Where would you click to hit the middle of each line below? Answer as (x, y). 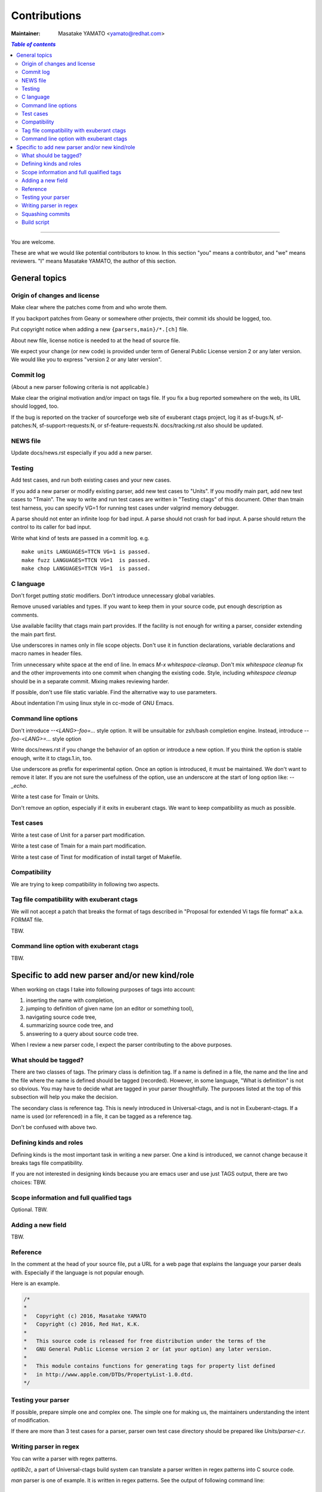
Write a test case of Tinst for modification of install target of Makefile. (96, 857)
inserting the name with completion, (70, 1000)
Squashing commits (46, 214)
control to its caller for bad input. (51, 527)
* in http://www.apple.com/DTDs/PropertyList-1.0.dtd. (109, 1374)
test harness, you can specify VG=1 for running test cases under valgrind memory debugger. (125, 508)
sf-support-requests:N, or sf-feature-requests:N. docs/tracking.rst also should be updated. (151, 426)
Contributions (46, 16)
